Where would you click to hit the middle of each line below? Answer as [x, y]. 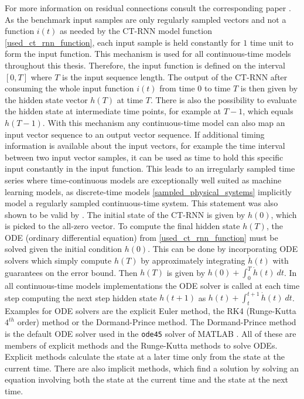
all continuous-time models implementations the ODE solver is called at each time [152, 285]
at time [130, 99]
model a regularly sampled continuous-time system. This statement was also [141, 203]
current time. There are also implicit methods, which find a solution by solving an [152, 368]
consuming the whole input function [69, 88]
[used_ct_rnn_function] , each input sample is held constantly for [123, 42]
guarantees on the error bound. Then [71, 272]
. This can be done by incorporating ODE [223, 249]
